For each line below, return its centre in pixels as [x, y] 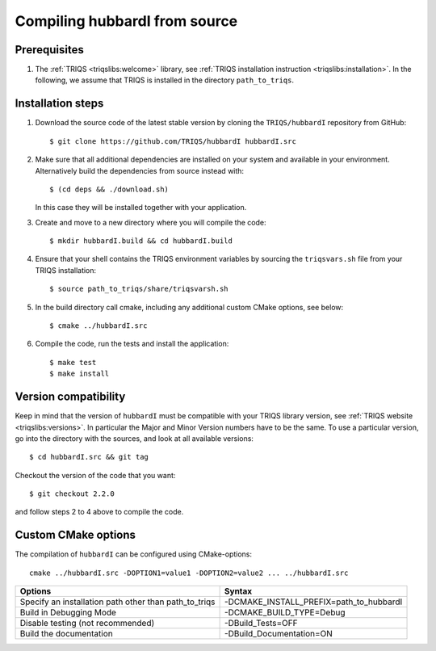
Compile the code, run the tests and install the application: [132, 344]
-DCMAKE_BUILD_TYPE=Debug [285, 612]
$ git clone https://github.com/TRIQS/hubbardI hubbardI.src [173, 141]
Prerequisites [49, 50]
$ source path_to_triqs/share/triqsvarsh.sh [139, 289]
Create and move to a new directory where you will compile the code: [151, 222]
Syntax [238, 591]
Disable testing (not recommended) [87, 624]
